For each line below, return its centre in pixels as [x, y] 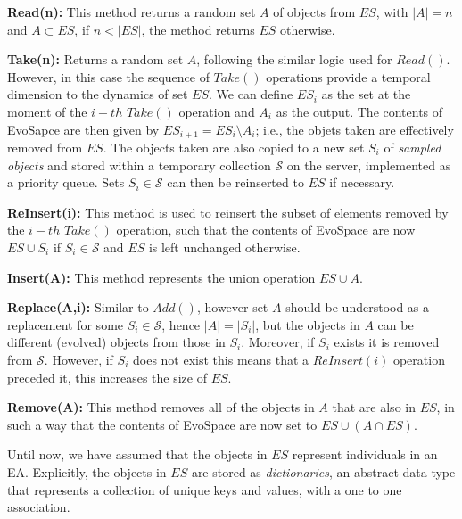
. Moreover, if [278, 342]
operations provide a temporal [348, 76]
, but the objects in [308, 324]
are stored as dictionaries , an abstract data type [323, 471]
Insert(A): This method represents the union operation [161, 277]
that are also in [374, 407]
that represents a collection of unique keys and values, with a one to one [205, 489]
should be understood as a [358, 307]
